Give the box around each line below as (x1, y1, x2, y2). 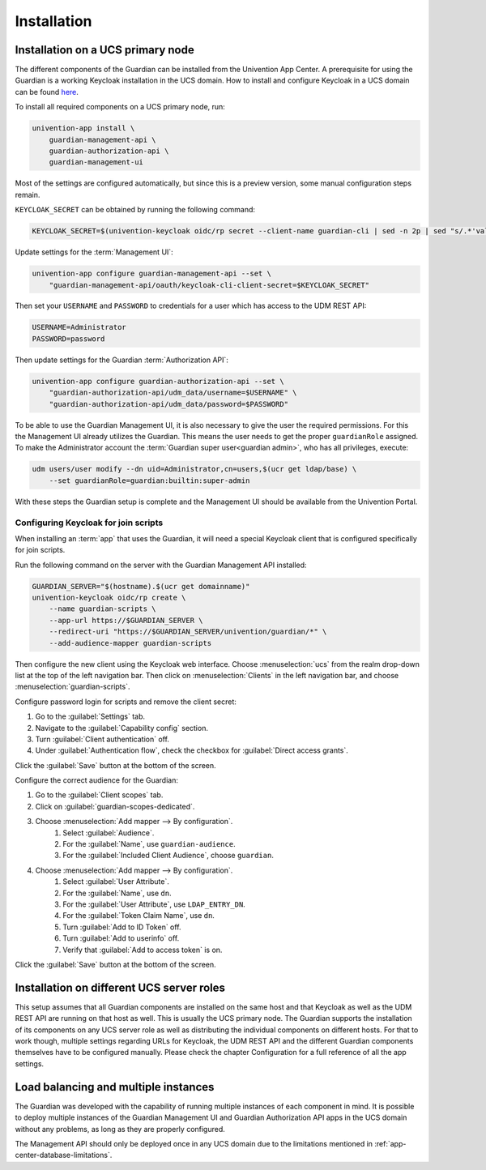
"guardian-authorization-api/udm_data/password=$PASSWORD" (49, 399, 289, 408)
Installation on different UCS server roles (15, 980, 226, 994)
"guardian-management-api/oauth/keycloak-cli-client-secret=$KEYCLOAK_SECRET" (49, 280, 370, 289)
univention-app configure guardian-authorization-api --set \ (32, 377, 284, 386)
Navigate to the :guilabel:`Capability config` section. (35, 723, 208, 732)
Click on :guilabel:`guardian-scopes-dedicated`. (35, 801, 195, 811)
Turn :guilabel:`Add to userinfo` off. (62, 933, 180, 943)
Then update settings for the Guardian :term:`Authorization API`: (15, 355, 228, 365)
